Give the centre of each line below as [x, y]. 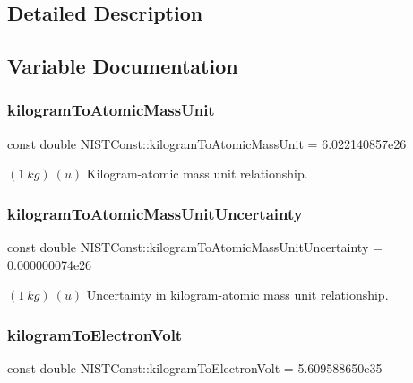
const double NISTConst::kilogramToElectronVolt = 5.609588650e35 [195, 368]
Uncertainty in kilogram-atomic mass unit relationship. [237, 295]
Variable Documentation [123, 66]
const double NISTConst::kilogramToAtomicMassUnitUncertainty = [195, 247]
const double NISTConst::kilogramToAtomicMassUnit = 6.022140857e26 [207, 143]
